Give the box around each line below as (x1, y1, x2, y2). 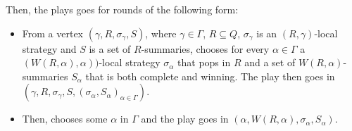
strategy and (22, 41, 77, 56)
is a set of (89, 41, 131, 56)
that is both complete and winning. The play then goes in (85, 68, 335, 83)
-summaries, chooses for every (141, 41, 270, 56)
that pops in (177, 55, 231, 70)
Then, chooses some (22, 111, 108, 126)
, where (145, 25, 177, 40)
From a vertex (22, 25, 84, 40)
